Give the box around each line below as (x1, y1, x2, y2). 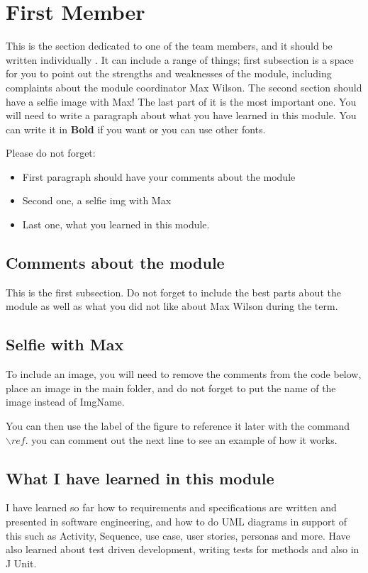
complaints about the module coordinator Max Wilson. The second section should (6, 79, 362, 94)
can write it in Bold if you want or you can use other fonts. (6, 121, 266, 136)
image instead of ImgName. (6, 394, 125, 409)
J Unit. (6, 555, 37, 570)
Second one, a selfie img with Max (22, 193, 172, 208)
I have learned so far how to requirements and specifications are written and (6, 500, 337, 515)
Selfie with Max (6, 333, 124, 355)
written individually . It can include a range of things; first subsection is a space (6, 52, 354, 67)
